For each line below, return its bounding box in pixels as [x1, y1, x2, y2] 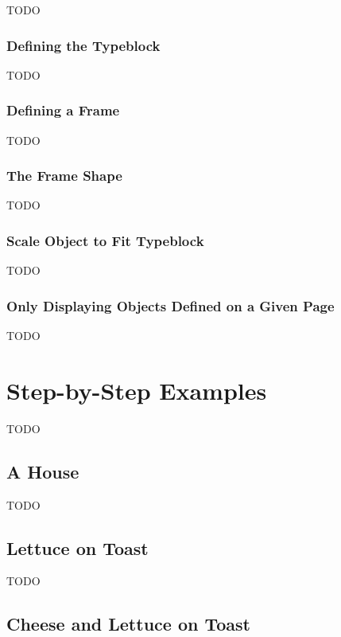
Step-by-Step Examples [6, 373, 267, 406]
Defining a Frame [6, 100, 120, 120]
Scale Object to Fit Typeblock [6, 230, 204, 250]
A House [6, 459, 79, 483]
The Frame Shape [6, 166, 122, 186]
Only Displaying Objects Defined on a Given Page [6, 295, 335, 315]
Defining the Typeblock [6, 35, 161, 55]
